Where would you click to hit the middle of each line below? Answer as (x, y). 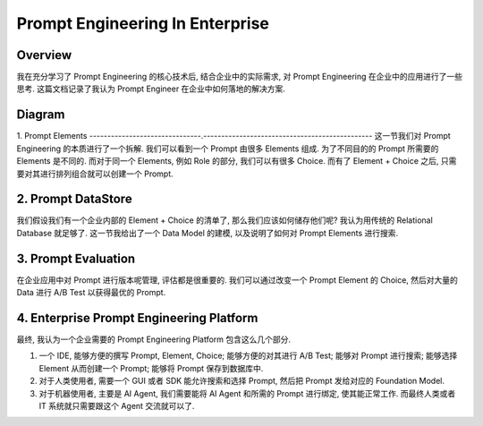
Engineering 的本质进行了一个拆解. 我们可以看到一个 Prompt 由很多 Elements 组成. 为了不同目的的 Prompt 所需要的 (228, 149)
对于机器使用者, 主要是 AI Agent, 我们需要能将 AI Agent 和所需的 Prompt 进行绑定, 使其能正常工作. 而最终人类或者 (247, 393)
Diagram (41, 115)
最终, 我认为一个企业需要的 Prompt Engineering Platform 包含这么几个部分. (153, 339)
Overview (44, 55)
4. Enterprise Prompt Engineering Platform (137, 318)
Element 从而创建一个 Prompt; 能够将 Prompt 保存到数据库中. (151, 368)
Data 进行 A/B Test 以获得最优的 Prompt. (91, 293)
